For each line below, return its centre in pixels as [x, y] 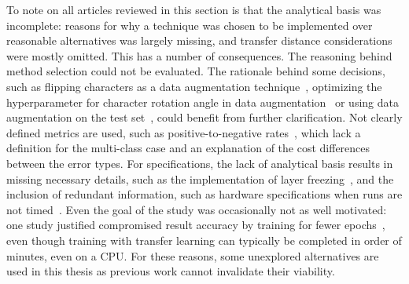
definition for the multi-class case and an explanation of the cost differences [188, 148]
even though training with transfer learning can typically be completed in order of [204, 240]
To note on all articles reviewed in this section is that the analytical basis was [194, 9]
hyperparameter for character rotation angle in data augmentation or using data [203, 102]
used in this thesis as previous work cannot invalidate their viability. [171, 271]
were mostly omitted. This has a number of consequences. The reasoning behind [199, 55]
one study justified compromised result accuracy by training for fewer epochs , [196, 225]
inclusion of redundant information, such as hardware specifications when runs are [204, 194]
